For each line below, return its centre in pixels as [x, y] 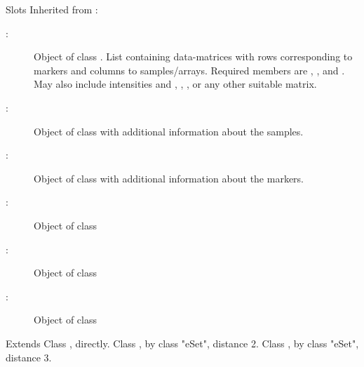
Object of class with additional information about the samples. [169, 131]
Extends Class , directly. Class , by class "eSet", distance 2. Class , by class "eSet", [182, 343]
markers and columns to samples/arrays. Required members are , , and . [189, 70]
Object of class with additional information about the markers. [169, 178]
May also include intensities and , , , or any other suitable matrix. [175, 84]
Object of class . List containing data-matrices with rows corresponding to [193, 56]
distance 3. [29, 357]
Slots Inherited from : [52, 9]
